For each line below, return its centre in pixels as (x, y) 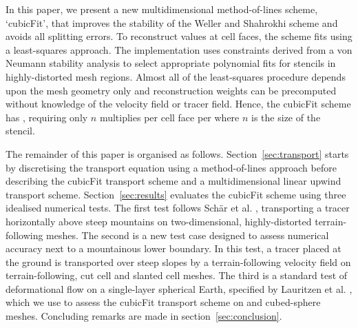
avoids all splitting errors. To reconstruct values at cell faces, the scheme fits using (179, 36)
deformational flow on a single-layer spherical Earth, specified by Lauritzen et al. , (179, 288)
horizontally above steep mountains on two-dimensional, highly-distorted (159, 221)
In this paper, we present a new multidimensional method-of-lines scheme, (162, 9)
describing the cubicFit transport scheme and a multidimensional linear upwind (173, 181)
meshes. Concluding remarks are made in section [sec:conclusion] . (144, 316)
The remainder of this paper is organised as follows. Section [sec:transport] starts (177, 153)
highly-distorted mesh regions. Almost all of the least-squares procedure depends (176, 76)
